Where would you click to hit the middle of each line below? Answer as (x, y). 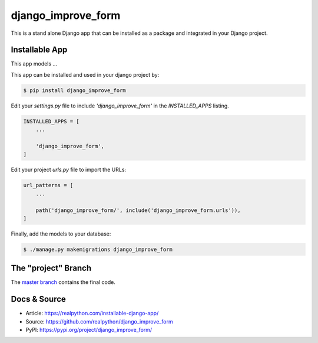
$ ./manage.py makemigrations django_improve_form (98, 249)
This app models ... (34, 64)
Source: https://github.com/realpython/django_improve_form (99, 321)
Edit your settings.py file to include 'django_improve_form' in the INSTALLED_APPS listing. (120, 106)
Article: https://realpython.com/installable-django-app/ (92, 313)
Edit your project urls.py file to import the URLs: (69, 170)
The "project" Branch (51, 268)
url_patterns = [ (48, 185)
